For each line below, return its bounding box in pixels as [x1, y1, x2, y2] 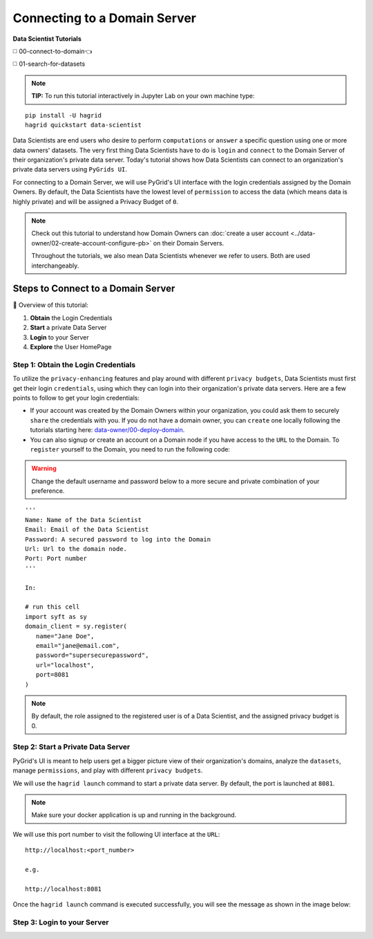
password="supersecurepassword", [35, 651, 149, 660]
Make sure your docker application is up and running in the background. [31, 811, 237, 819]
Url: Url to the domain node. [25, 545, 128, 553]
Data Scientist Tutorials [12, 35, 82, 43]
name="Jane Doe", [35, 632, 95, 640]
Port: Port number [25, 555, 88, 563]
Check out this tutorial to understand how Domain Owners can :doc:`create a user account [31, 229, 289, 238]
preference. [31, 487, 65, 495]
